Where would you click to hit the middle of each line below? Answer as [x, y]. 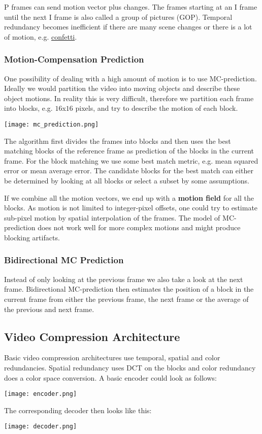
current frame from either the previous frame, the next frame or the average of [126, 299]
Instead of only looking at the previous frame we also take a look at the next [124, 279]
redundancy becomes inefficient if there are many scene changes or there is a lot [128, 27]
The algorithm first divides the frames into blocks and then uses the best [118, 141]
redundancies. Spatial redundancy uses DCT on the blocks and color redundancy [130, 367]
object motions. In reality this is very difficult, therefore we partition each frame [129, 98]
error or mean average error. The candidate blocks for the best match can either [129, 170]
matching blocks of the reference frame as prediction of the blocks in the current [129, 151]
